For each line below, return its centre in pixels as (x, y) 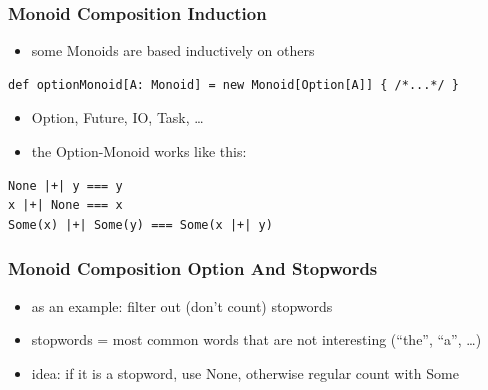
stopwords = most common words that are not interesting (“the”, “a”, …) (256, 339)
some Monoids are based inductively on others (173, 50)
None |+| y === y (65, 185)
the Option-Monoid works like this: (139, 151)
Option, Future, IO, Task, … (117, 117)
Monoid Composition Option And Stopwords (193, 268)
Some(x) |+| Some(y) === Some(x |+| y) (140, 224)
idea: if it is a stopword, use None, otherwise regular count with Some (245, 372)
